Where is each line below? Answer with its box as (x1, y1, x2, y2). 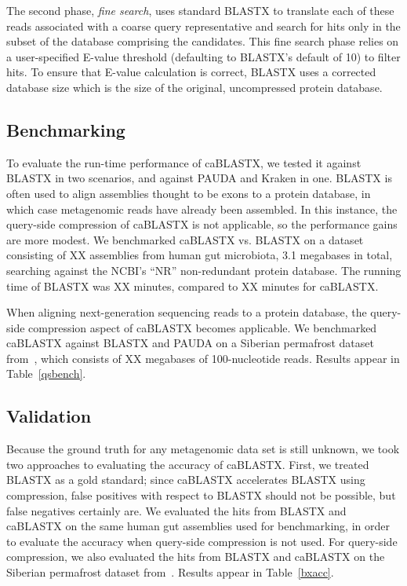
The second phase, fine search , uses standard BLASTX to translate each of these (6, 2, 394, 18)
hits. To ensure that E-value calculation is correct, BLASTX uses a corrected (6, 64, 376, 80)
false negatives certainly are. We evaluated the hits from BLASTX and (6, 502, 347, 518)
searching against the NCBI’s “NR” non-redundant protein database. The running (6, 262, 402, 278)
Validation (6, 404, 92, 428)
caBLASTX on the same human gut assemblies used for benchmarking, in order (6, 518, 390, 534)
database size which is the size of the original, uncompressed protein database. (6, 79, 383, 95)
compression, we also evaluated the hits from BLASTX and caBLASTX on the (6, 548, 385, 565)
